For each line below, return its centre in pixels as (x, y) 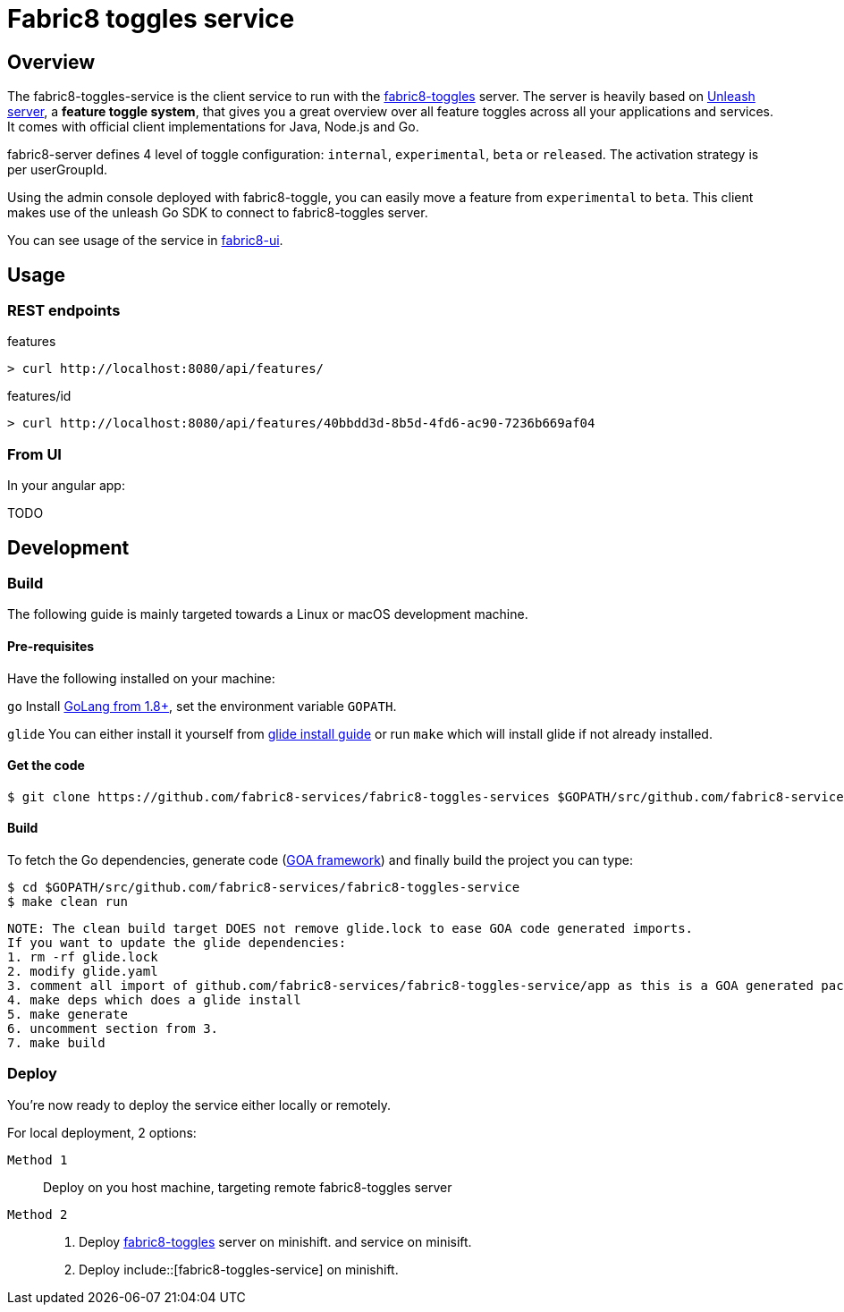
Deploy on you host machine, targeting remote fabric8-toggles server (248, 1187)
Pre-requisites (51, 646)
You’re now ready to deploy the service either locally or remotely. (199, 1105)
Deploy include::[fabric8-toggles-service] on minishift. (239, 1269)
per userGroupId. (58, 170)
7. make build (56, 1043)
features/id (39, 396)
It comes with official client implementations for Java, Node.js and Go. (213, 127)
